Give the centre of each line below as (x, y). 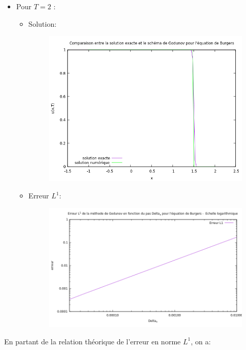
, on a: (201, 341)
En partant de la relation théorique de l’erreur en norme (93, 341)
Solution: (43, 23)
